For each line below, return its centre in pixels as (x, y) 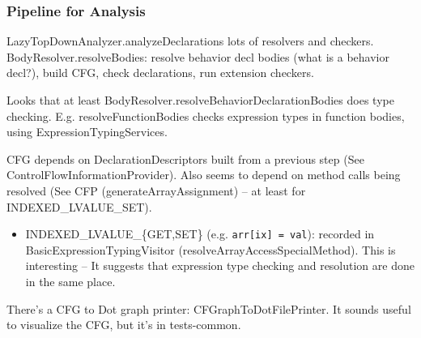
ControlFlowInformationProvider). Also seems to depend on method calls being (204, 175)
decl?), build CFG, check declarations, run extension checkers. (160, 73)
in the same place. (70, 281)
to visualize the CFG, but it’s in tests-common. (124, 325)
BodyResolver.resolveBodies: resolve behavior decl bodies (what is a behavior (198, 56)
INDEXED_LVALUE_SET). (79, 206)
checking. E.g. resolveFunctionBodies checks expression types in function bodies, (206, 116)
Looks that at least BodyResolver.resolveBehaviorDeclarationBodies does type (200, 100)
